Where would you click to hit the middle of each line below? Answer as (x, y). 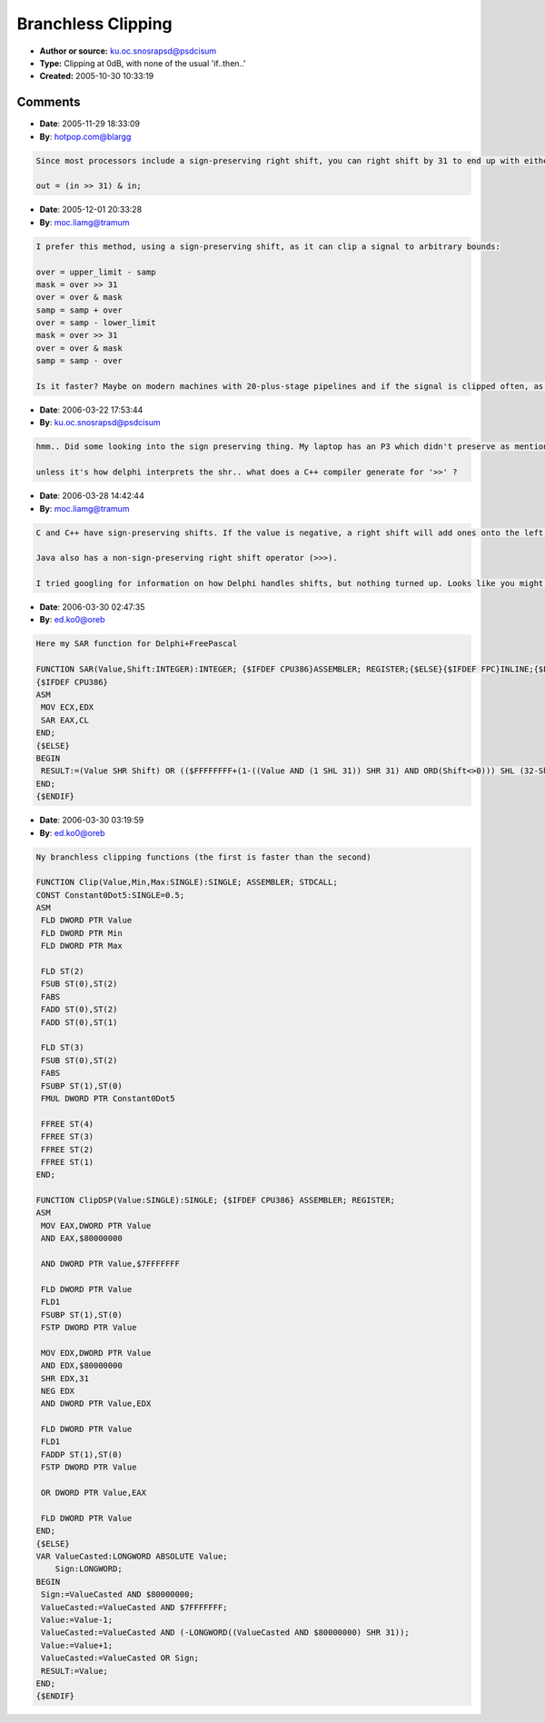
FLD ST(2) (63, 971)
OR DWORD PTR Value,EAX (94, 1493)
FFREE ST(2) (68, 1149)
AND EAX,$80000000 (82, 1239)
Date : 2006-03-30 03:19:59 (92, 820)
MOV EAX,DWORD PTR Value (96, 1225)
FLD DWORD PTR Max (82, 946)
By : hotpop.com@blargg (85, 136)
